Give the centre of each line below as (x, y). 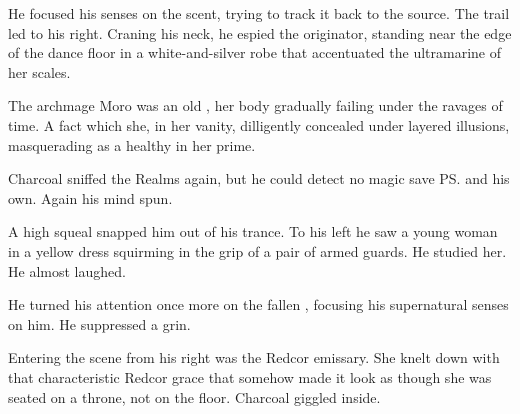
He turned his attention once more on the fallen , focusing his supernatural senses (258, 304)
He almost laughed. (67, 270)
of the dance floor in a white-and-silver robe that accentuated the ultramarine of (255, 52)
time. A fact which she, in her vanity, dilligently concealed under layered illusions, (259, 124)
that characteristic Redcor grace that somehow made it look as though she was (250, 376)
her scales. (39, 71)
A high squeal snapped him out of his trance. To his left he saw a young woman (253, 231)
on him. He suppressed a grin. (99, 323)
